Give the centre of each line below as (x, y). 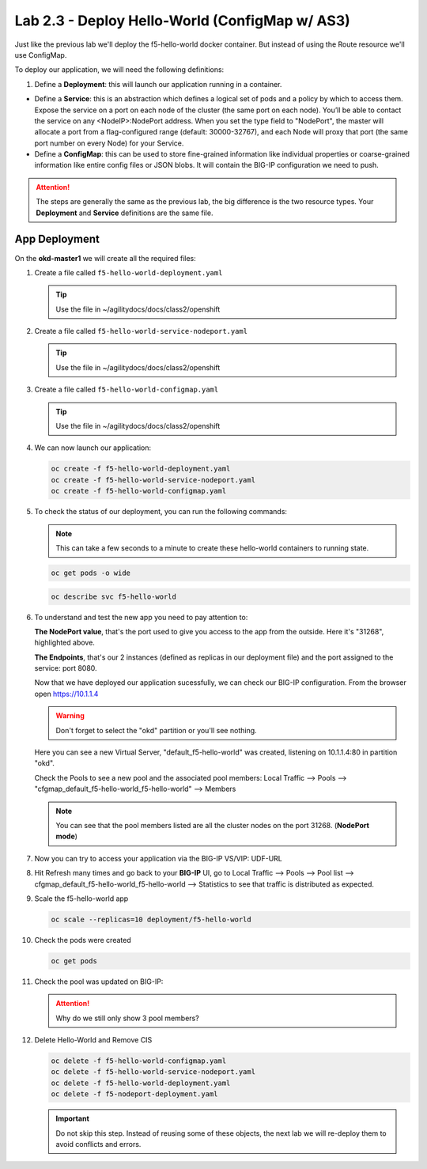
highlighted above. (64, 643)
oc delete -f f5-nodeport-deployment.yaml (134, 1094)
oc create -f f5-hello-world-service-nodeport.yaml (153, 480)
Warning (70, 716)
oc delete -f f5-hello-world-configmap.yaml (139, 1061)
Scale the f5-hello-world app (81, 899)
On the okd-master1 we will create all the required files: (106, 258)
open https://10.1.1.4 (66, 694)
